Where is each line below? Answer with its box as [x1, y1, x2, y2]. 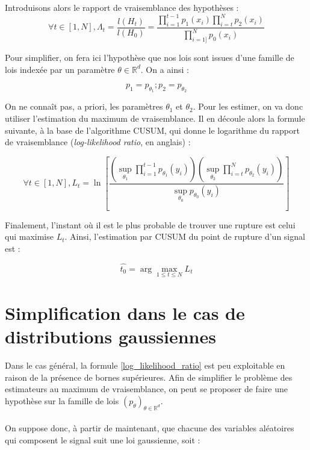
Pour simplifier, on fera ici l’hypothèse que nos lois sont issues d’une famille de [5, 51, 294, 64]
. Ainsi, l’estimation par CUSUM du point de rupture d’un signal [64, 230, 305, 243]
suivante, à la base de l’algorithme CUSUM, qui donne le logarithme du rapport [5, 123, 300, 136]
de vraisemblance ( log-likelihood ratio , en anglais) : [5, 136, 191, 148]
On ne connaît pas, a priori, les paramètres [5, 100, 163, 113]
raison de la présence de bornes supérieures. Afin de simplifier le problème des [5, 370, 293, 383]
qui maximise [5, 230, 54, 243]
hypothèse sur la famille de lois [5, 395, 119, 407]
